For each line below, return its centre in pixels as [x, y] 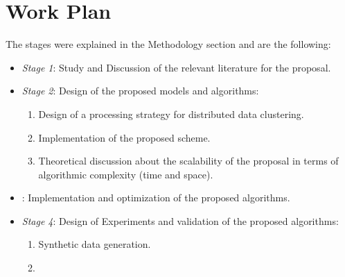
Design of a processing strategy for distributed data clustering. [171, 114]
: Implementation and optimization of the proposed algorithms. [156, 198]
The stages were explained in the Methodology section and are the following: [168, 44]
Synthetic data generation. [95, 244]
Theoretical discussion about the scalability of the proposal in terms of [188, 161]
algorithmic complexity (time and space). [126, 174]
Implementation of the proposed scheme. [124, 137]
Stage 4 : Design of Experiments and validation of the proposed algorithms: [180, 220]
